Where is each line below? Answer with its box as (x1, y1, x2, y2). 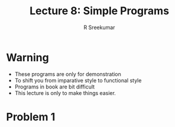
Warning (6, 50, 49, 64)
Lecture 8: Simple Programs (29, 4, 170, 18)
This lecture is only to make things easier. (14, 89, 116, 96)
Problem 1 (6, 110, 56, 123)
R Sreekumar (83, 24, 115, 31)
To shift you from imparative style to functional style (14, 77, 142, 84)
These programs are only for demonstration (14, 70, 121, 78)
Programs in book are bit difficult (14, 83, 95, 90)
